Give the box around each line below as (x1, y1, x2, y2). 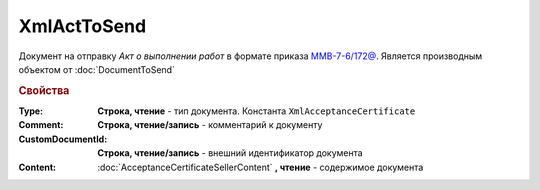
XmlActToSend (18, 15, 147, 37)
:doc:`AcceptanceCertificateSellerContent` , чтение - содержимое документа (97, 161, 424, 173)
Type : (18, 105, 44, 117)
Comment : (18, 119, 64, 131)
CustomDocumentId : (18, 133, 108, 145)
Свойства (18, 83, 70, 97)
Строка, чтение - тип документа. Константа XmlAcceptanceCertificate (97, 105, 416, 117)
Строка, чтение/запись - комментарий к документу (97, 119, 323, 131)
